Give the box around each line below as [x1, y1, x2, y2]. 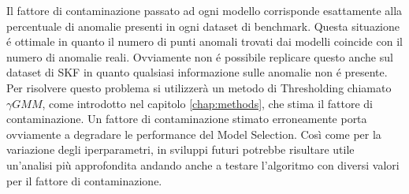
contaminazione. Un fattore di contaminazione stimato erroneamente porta [6, 110, 367, 127]
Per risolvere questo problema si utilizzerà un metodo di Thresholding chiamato [6, 79, 392, 95]
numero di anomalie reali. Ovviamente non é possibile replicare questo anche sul [6, 48, 393, 65]
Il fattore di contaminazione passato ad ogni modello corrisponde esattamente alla [6, 2, 403, 18]
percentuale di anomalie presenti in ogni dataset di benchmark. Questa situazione [6, 17, 400, 34]
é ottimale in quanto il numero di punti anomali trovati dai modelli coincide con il [6, 33, 403, 50]
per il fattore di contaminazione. [6, 172, 162, 188]
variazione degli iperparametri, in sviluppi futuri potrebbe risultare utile [6, 141, 355, 158]
